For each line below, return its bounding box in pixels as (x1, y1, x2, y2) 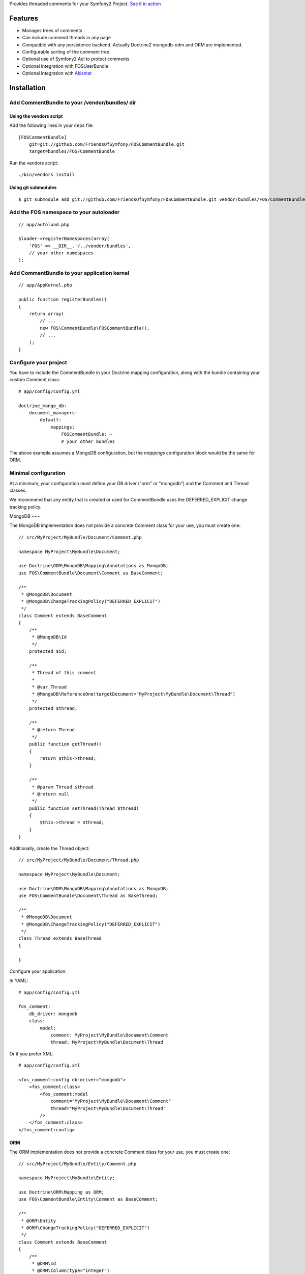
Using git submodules (9, 184, 57, 191)
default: (40, 417, 62, 423)
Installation (9, 84, 46, 92)
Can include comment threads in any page (22, 35, 111, 41)
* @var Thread (32, 684, 67, 690)
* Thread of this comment (32, 670, 97, 676)
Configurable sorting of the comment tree (22, 49, 109, 55)
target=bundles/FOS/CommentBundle (28, 148, 115, 154)
